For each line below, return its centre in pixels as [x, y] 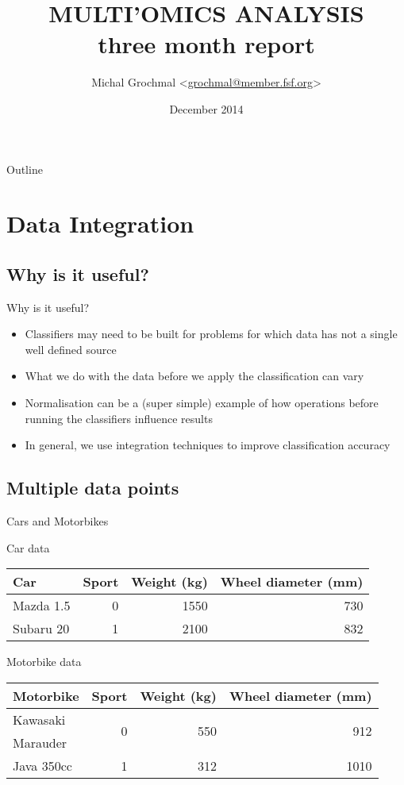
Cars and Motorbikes [58, 521]
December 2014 [206, 108]
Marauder [40, 742]
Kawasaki [39, 719]
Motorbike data [44, 662]
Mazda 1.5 [42, 606]
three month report [206, 44]
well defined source [71, 349]
